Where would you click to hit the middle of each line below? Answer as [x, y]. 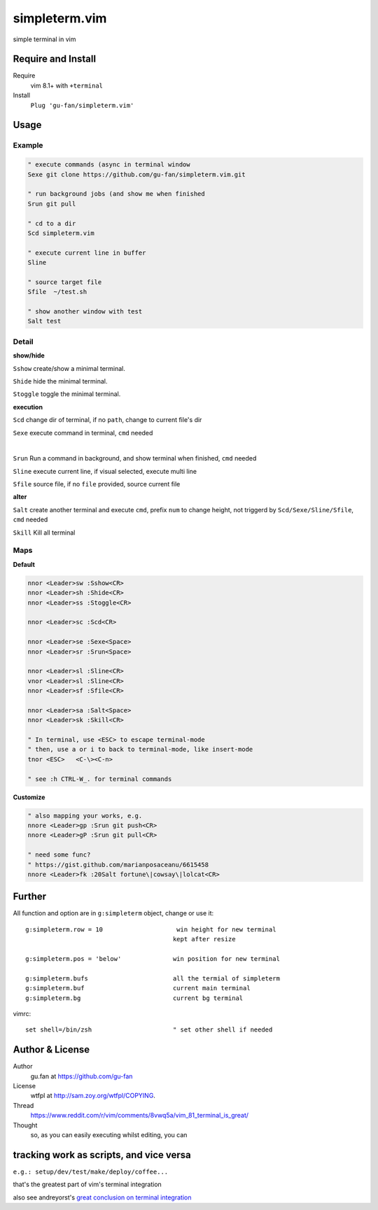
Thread [23, 1105]
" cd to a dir [52, 223]
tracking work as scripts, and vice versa [102, 1155]
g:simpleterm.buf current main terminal [138, 988]
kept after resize [204, 939]
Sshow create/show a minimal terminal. [69, 368]
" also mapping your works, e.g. [85, 816]
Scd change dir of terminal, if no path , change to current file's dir [107, 420]
